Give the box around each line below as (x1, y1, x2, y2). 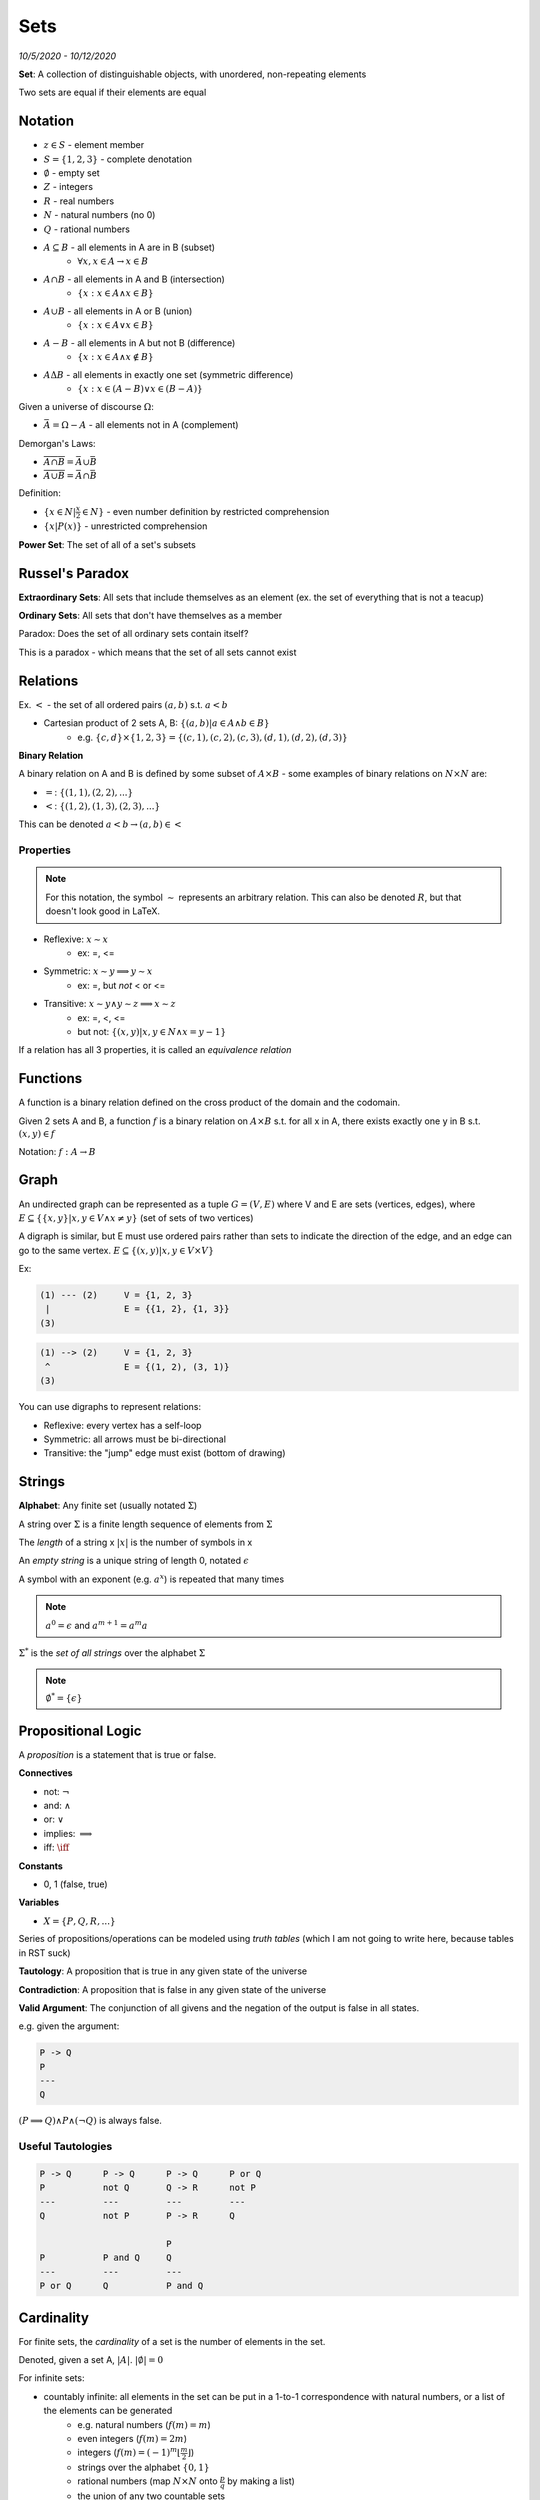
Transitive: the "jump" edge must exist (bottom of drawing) (43, 1447, 286, 1459)
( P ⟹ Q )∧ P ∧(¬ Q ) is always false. (18, 2115, 162, 2127)
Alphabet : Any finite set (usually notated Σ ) (18, 1500, 198, 1512)
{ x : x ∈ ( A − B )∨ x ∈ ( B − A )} (77, 383, 204, 395)
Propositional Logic (18, 1722, 142, 1739)
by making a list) (226, 2475, 295, 2487)
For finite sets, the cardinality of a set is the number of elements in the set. (18, 2335, 326, 2347)
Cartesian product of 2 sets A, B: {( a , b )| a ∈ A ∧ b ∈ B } (43, 717, 270, 729)
